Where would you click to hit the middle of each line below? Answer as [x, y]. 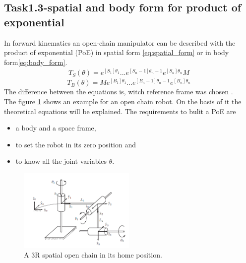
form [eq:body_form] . [36, 62]
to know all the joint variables [61, 161]
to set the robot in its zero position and [76, 144]
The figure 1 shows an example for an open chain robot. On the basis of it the [123, 101]
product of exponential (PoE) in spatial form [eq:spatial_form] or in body [117, 52]
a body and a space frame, [56, 128]
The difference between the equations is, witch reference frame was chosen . [119, 92]
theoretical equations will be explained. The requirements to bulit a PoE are [120, 111]
